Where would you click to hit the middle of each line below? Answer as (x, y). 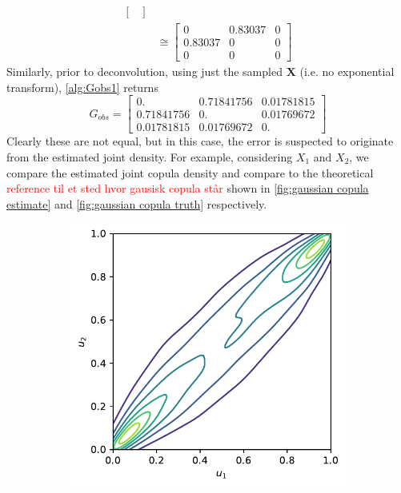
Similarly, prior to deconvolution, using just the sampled (144, 72)
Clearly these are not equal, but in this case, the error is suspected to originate (200, 141)
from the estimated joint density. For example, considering (150, 157)
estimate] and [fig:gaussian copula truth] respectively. (137, 203)
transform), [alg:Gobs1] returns (82, 87)
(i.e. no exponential (347, 72)
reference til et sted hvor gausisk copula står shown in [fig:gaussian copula (188, 188)
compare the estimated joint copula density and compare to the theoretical (190, 172)
